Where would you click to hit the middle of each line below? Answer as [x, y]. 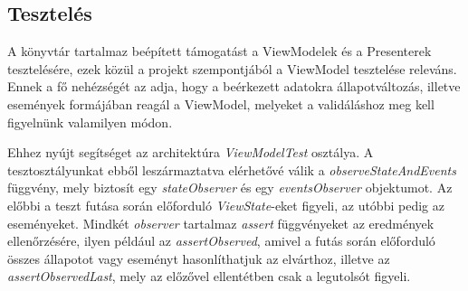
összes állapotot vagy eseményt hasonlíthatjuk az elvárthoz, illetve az [199, 258]
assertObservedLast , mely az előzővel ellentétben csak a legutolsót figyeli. [209, 276]
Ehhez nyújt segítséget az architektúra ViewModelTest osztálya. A [191, 152]
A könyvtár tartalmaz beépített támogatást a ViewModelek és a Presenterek [220, 51]
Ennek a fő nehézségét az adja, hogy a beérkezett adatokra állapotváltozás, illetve [234, 86]
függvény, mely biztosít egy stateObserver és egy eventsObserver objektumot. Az [230, 188]
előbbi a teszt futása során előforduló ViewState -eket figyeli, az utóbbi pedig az [226, 205]
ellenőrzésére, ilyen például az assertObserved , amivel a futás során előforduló [221, 241]
